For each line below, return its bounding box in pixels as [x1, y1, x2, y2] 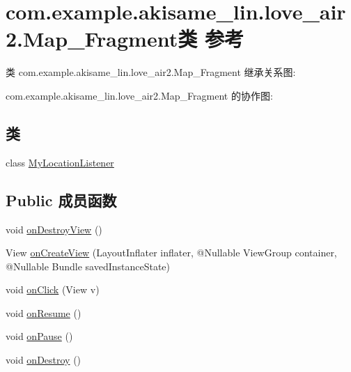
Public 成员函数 [6, 189, 117, 210]
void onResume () [6, 305, 81, 320]
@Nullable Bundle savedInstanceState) [6, 258, 171, 273]
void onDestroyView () [6, 222, 102, 236]
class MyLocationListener [6, 155, 114, 169]
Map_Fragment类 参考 [23, 24, 244, 53]
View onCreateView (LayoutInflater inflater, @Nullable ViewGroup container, [6, 245, 337, 260]
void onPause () [6, 329, 73, 343]
